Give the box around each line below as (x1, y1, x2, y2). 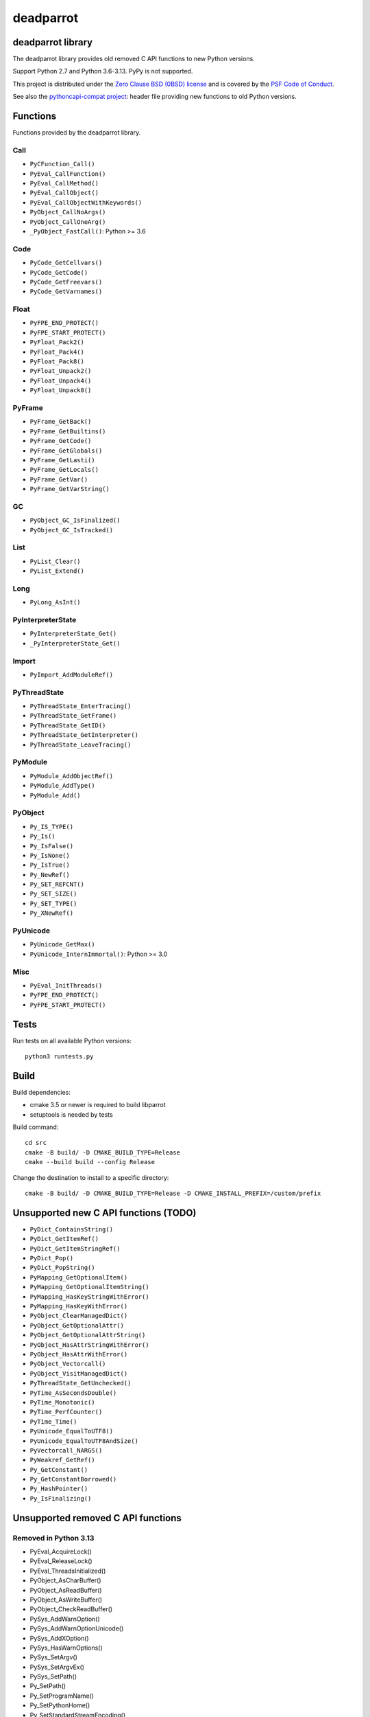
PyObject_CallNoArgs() (29, 208, 106, 216)
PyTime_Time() (29, 1418, 77, 1425)
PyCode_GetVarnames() (29, 288, 103, 295)
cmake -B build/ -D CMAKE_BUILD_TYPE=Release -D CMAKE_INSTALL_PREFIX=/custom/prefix (25, 1190, 321, 1198)
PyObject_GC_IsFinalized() (29, 516, 121, 525)
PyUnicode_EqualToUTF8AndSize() (29, 1437, 138, 1445)
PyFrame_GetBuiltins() (29, 427, 106, 435)
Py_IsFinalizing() (29, 1494, 92, 1502)
